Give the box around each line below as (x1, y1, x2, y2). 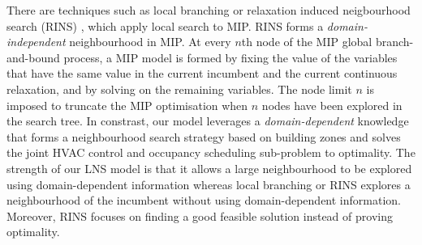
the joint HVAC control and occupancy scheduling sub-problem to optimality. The (6, 144, 416, 161)
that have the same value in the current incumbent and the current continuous (6, 65, 398, 82)
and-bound (6, 49, 60, 65)
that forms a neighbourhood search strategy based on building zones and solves (6, 128, 401, 145)
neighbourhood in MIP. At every (69, 33, 231, 50)
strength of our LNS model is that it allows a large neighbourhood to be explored (6, 159, 412, 176)
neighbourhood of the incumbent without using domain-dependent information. (6, 192, 401, 209)
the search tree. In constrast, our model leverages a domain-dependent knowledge (6, 112, 409, 129)
